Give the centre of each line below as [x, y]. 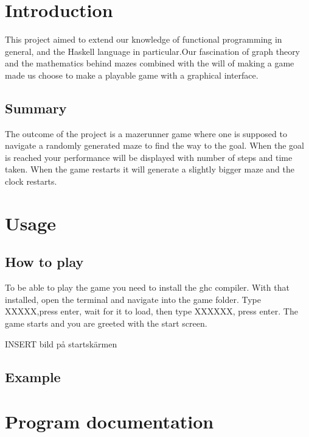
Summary [36, 108]
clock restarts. [31, 181]
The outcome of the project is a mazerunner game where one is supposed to [146, 133]
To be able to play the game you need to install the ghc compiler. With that [147, 287]
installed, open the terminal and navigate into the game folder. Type [133, 299]
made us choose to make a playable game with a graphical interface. [132, 75]
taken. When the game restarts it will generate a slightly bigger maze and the [150, 169]
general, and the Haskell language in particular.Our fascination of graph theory [153, 51]
